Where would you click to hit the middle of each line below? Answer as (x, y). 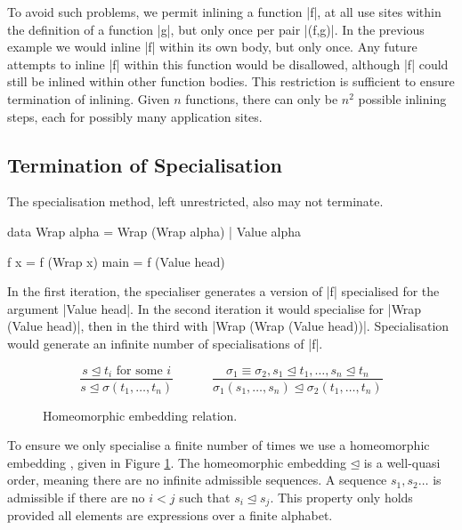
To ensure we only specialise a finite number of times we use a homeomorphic (219, 445)
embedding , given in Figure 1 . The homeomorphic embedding (177, 462)
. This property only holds (341, 497)
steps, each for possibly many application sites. (135, 116)
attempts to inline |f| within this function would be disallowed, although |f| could (228, 64)
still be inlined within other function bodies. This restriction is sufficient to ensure (231, 81)
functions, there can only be (262, 98)
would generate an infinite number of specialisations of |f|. (165, 343)
